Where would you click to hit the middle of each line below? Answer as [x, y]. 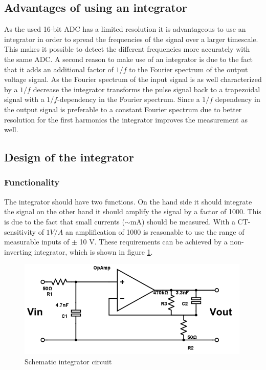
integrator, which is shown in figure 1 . [93, 251]
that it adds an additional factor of [59, 69]
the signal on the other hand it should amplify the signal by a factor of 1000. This [133, 211]
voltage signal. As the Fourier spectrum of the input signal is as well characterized [133, 79]
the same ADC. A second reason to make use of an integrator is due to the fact [128, 59]
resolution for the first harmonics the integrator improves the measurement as [126, 119]
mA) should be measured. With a [183, 221]
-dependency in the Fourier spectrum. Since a [129, 99]
